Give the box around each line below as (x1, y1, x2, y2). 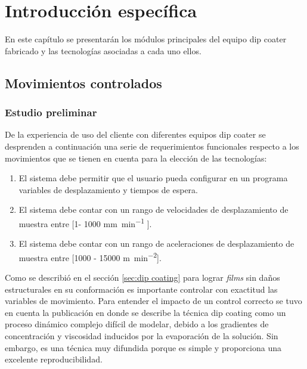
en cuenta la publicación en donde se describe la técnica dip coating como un (5, 306, 286, 318)
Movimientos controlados (5, 73, 162, 92)
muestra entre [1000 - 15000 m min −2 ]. (18, 249, 162, 263)
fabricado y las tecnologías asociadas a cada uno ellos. (5, 44, 201, 57)
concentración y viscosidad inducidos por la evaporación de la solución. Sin (5, 329, 278, 342)
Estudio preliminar (5, 105, 97, 120)
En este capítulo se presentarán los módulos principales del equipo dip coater (5, 33, 287, 45)
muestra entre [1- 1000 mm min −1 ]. (18, 215, 152, 230)
